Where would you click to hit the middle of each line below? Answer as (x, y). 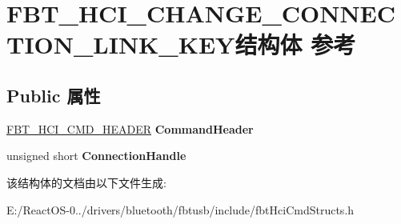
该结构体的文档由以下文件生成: (86, 182)
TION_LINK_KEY (121, 44)
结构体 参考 (295, 44)
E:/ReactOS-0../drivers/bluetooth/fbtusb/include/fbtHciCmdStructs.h (180, 209)
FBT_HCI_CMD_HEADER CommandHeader (130, 128)
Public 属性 (54, 95)
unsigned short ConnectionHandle (96, 156)
